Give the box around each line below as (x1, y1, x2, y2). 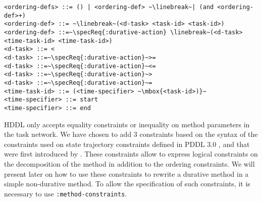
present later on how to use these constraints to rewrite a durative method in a (4, 168, 249, 179)
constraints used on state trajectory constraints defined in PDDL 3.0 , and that (4, 138, 250, 149)
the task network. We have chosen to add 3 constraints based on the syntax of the (4, 129, 258, 139)
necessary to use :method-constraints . (4, 188, 127, 198)
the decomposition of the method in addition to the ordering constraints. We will (4, 158, 255, 169)
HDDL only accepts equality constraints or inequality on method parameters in (4, 119, 250, 129)
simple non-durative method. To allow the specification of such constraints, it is (4, 178, 250, 189)
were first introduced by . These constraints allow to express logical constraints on (4, 148, 258, 159)
